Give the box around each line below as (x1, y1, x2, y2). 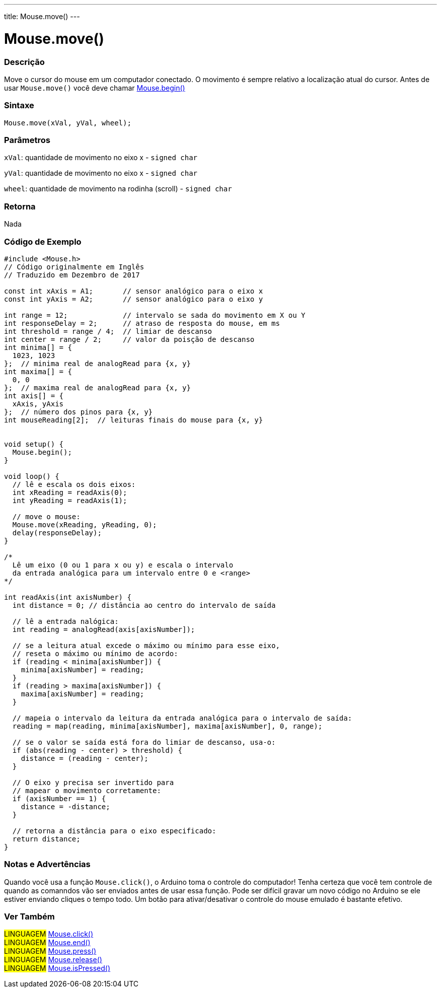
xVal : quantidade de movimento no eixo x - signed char (4, 153, 198, 162)
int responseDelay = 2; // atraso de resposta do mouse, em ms (4, 319, 280, 327)
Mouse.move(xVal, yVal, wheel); (4, 118, 131, 127)
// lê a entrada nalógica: (12, 617, 119, 625)
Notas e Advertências (4, 859, 91, 870)
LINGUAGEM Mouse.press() (4, 947, 97, 956)
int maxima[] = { (4, 367, 72, 376)
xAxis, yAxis (12, 399, 64, 408)
